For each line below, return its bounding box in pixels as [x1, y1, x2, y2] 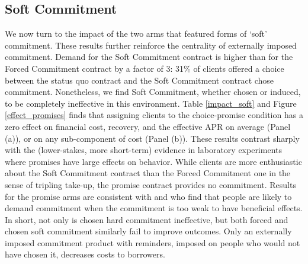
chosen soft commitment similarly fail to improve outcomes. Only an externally [5, 225, 292, 237]
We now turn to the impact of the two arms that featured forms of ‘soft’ [5, 27, 267, 40]
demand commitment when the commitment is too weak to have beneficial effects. [5, 202, 303, 214]
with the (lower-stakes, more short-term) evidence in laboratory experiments [5, 144, 282, 156]
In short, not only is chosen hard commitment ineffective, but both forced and [5, 213, 288, 225]
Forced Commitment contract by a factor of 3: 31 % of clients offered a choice [5, 62, 284, 74]
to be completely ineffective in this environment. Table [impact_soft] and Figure [5, 97, 297, 109]
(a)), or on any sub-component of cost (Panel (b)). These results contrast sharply [5, 132, 300, 144]
